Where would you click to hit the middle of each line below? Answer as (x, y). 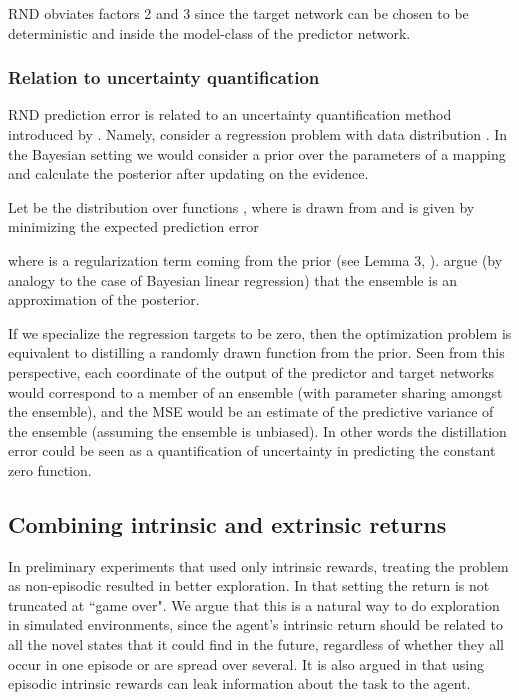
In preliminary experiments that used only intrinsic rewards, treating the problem (258, 565)
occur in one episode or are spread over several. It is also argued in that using (246, 663)
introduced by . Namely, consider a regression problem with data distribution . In (258, 134)
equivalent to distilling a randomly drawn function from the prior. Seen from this (256, 352)
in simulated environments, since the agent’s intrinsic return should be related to (255, 624)
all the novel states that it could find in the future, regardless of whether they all (256, 644)
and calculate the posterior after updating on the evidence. (188, 173)
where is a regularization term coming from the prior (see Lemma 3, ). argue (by (255, 259)
